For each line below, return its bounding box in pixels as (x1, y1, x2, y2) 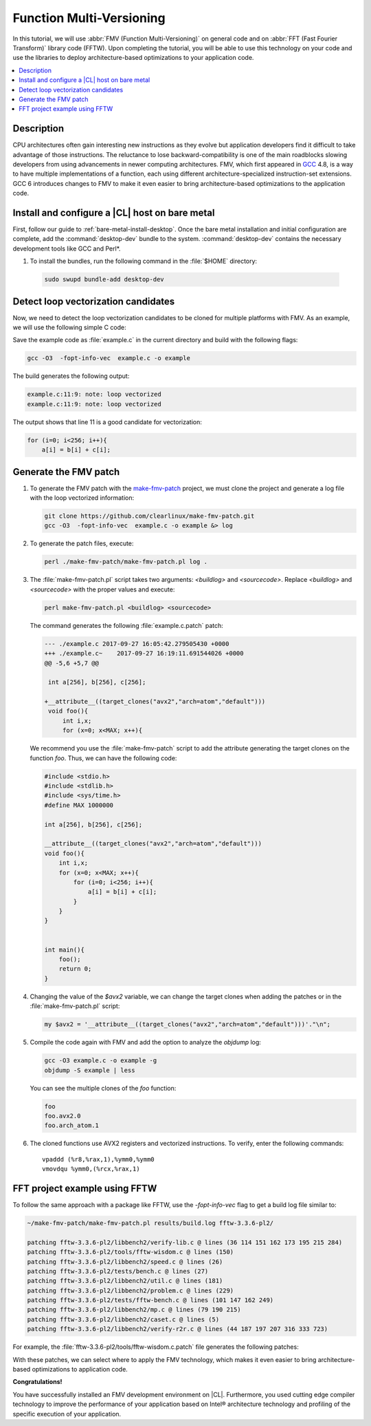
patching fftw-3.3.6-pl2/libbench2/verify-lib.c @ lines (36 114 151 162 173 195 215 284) (27, 1238, 343, 1246)
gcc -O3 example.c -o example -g (44, 1057, 157, 1065)
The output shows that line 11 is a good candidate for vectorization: (12, 417, 202, 426)
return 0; (58, 965, 92, 973)
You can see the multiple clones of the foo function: (30, 1084, 177, 1092)
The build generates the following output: (12, 372, 130, 380)
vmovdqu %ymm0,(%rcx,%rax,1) (42, 1165, 140, 1173)
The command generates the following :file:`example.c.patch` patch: (30, 621, 223, 629)
